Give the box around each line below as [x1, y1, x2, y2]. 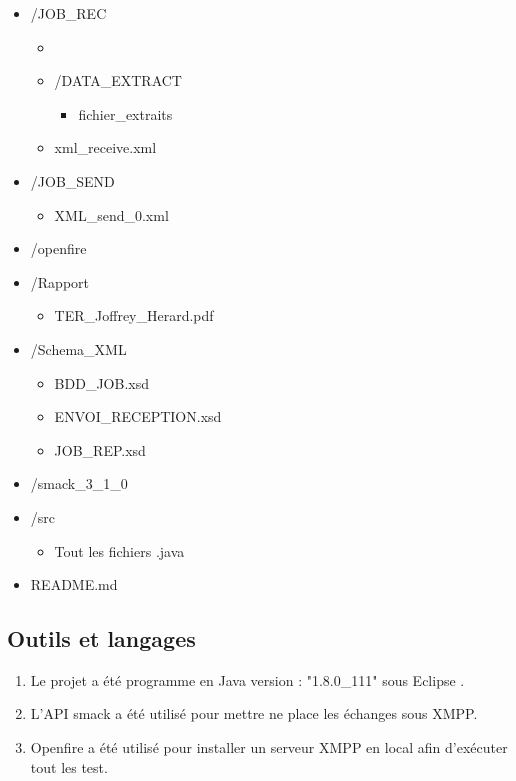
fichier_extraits [78, 103, 173, 124]
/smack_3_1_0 [30, 473, 128, 494]
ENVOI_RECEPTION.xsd [54, 406, 222, 427]
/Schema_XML [30, 338, 127, 359]
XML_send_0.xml [54, 204, 169, 225]
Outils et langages [7, 623, 196, 654]
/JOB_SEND [30, 170, 115, 191]
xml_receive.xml [54, 137, 157, 158]
